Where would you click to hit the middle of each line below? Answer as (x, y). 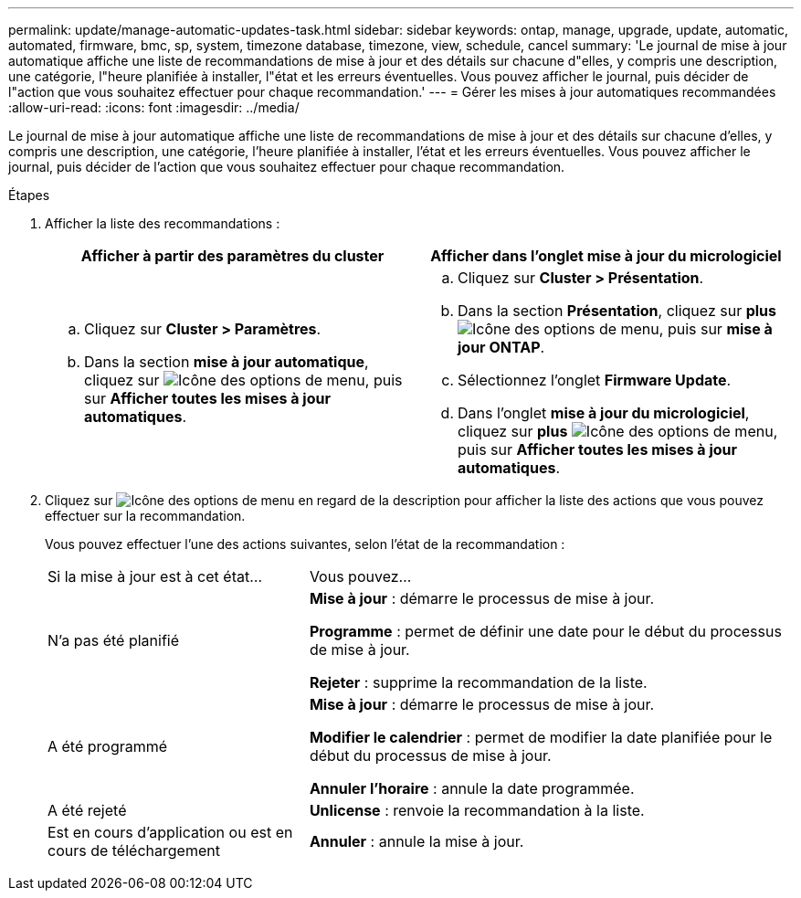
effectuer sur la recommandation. (145, 516)
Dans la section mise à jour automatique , (227, 362)
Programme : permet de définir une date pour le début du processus (545, 631)
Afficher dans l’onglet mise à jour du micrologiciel (606, 256)
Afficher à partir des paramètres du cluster (232, 256)
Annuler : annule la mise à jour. (416, 841)
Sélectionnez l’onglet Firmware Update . (595, 380)
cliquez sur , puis (243, 380)
